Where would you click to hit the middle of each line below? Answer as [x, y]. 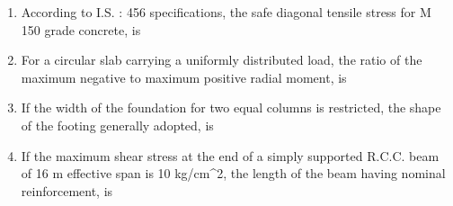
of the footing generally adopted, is [117, 125]
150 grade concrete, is [81, 29]
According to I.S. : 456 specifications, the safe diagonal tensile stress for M [226, 12]
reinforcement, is [67, 190]
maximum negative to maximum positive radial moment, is [184, 77]
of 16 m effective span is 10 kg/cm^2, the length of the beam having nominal [233, 173]
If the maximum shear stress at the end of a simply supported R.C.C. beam [230, 155]
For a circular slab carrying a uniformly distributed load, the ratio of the [222, 60]
